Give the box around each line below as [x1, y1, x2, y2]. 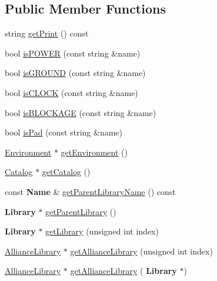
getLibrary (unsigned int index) [45, 225, 159, 237]
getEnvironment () [61, 146, 128, 158]
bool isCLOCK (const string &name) [5, 86, 138, 98]
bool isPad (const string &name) [5, 126, 122, 138]
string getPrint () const [5, 27, 89, 39]
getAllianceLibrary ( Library [70, 265, 177, 277]
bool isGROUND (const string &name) [5, 67, 146, 79]
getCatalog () [42, 166, 91, 178]
